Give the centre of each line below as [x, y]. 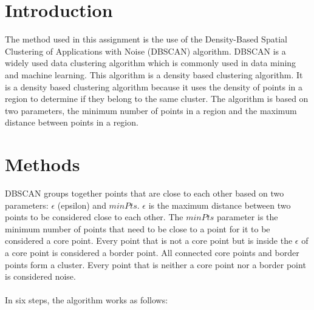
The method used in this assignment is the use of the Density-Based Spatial [146, 39]
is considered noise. [40, 276]
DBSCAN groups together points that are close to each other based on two [145, 193]
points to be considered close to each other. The [94, 217]
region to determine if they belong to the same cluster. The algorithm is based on [157, 99]
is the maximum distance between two [220, 205]
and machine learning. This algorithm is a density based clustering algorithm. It [154, 74]
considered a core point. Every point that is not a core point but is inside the [149, 241]
